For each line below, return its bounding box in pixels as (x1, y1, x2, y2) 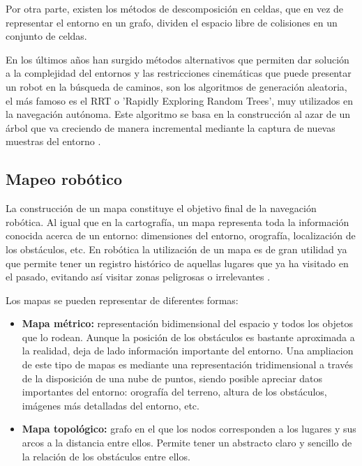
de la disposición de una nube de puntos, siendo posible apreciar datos (22, 370, 323, 385)
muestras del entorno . (6, 134, 101, 149)
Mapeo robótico (6, 168, 123, 190)
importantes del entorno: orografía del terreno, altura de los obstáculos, (22, 384, 327, 399)
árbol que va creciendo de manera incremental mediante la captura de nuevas (6, 120, 335, 135)
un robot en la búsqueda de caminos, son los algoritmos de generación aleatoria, (6, 79, 347, 93)
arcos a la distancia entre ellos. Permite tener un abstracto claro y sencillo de (22, 435, 352, 450)
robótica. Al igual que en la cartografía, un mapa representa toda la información (6, 214, 349, 229)
